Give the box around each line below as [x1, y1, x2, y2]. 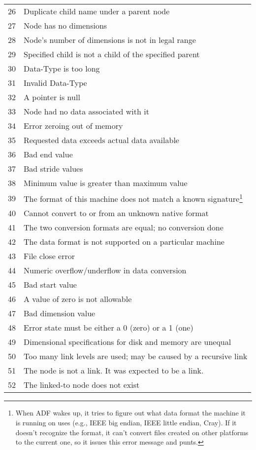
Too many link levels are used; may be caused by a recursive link [24, 350, 248, 362]
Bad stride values [24, 163, 83, 174]
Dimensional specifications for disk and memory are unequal [24, 336, 231, 348]
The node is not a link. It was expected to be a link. [24, 365, 204, 376]
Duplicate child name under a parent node [24, 5, 170, 17]
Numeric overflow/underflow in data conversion [24, 264, 187, 276]
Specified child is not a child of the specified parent [24, 48, 200, 60]
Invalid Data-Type [24, 77, 87, 88]
